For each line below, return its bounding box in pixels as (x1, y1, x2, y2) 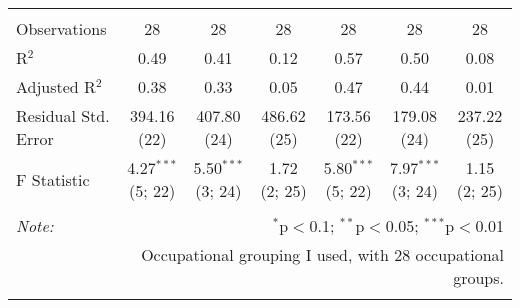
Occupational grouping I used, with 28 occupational (141, 243, 504, 266)
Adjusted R (16, 75, 96, 98)
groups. (453, 266, 504, 289)
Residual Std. (16, 104, 110, 127)
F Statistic (16, 167, 90, 191)
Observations (16, 17, 107, 40)
